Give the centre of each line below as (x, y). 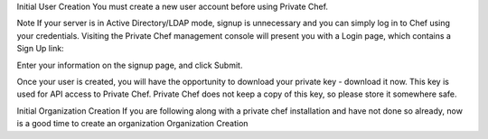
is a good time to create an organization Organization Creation (132, 124)
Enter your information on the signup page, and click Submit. (130, 65)
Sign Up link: (40, 49)
